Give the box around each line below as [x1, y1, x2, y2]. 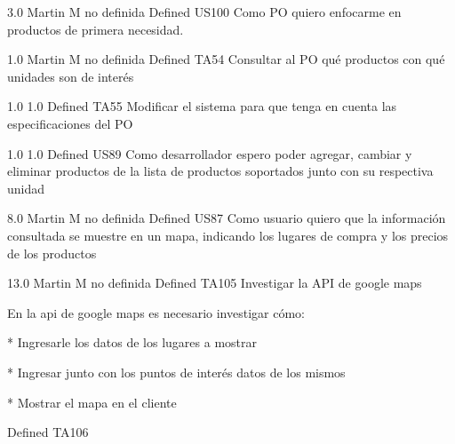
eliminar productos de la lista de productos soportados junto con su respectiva [7, 162, 434, 180]
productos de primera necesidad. [7, 20, 184, 38]
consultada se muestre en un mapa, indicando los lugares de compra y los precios [7, 226, 449, 244]
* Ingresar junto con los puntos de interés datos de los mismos [7, 362, 346, 381]
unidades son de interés [7, 67, 134, 85]
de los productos [7, 243, 97, 262]
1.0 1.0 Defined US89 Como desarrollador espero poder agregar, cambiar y [7, 144, 412, 163]
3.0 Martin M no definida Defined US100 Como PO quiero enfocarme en [7, 3, 402, 20]
